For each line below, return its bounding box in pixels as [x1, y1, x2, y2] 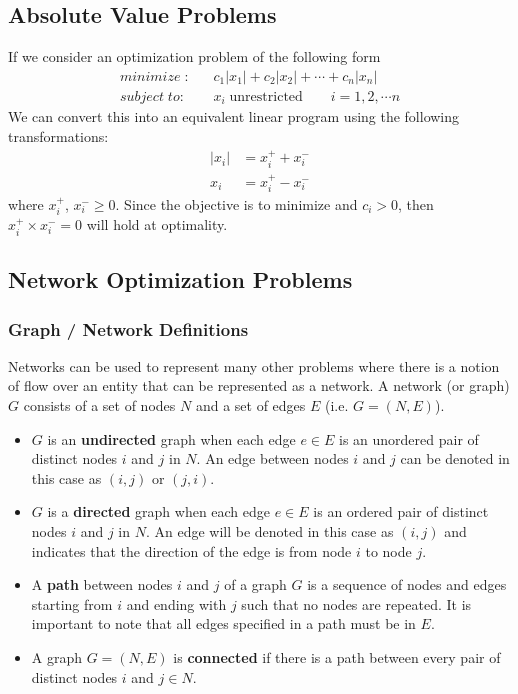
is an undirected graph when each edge [47, 428, 296, 449]
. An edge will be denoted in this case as [145, 521, 394, 542]
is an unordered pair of [339, 428, 479, 449]
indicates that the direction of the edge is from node [31, 540, 352, 561]
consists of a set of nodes [23, 395, 176, 416]
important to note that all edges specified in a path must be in [31, 613, 416, 634]
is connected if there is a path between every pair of [173, 647, 501, 667]
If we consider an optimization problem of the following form [8, 46, 381, 67]
